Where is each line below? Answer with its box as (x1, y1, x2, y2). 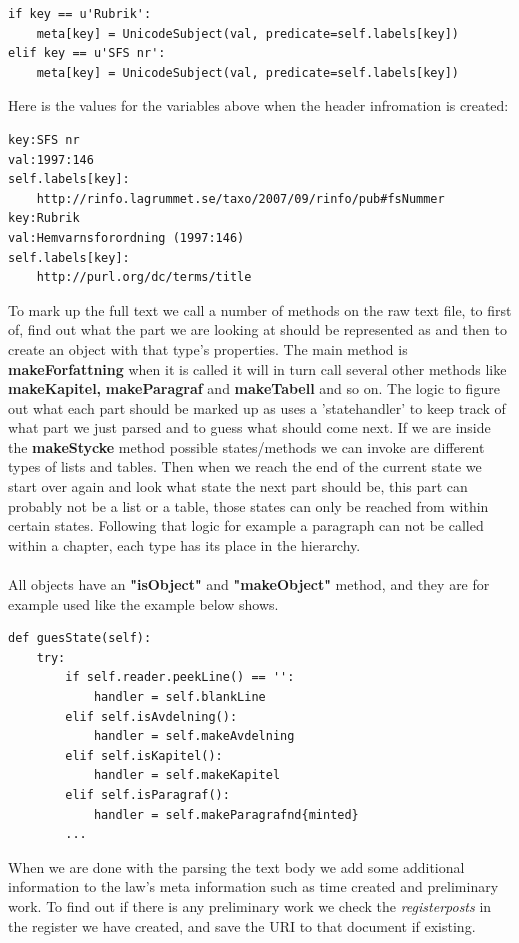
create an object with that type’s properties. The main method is (8, 338, 408, 359)
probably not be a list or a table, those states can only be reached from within (8, 495, 489, 516)
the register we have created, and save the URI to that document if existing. (8, 915, 476, 936)
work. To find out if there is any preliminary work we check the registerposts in (8, 895, 492, 916)
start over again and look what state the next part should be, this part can (8, 476, 468, 497)
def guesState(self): (8, 631, 152, 646)
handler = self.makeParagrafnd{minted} (93, 807, 359, 822)
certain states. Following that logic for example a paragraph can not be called (8, 515, 484, 536)
